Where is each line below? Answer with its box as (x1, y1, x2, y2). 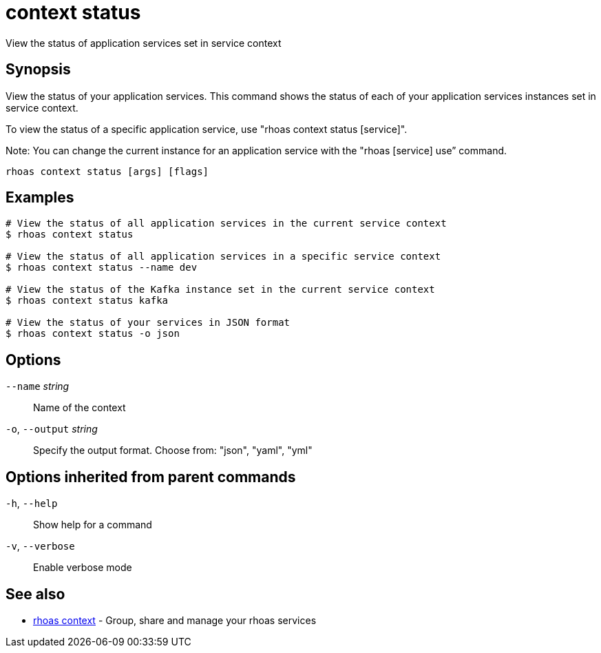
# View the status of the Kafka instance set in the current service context (6, 284, 435, 296)
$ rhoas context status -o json (6, 328, 180, 340)
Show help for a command (33, 519, 152, 531)
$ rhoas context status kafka (6, 295, 169, 307)
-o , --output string (6, 423, 98, 435)
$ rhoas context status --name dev (6, 262, 198, 273)
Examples (6, 189, 74, 207)
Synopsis (6, 61, 71, 79)
